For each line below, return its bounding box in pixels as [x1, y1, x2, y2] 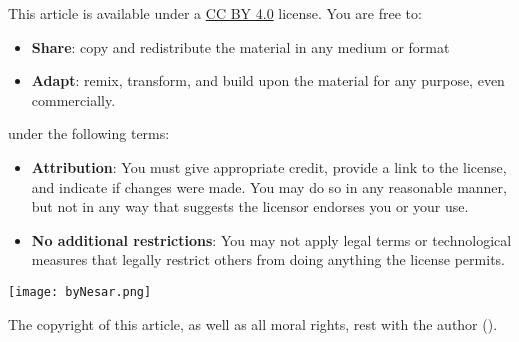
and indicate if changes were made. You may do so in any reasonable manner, [31, 176, 507, 197]
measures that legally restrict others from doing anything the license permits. [31, 249, 505, 270]
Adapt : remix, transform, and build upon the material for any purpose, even [31, 70, 505, 91]
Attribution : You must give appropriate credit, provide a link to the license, [31, 156, 507, 177]
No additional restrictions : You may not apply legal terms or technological [31, 229, 512, 250]
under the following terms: [8, 123, 170, 144]
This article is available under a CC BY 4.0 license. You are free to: [8, 3, 422, 23]
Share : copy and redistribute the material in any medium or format [31, 36, 450, 57]
